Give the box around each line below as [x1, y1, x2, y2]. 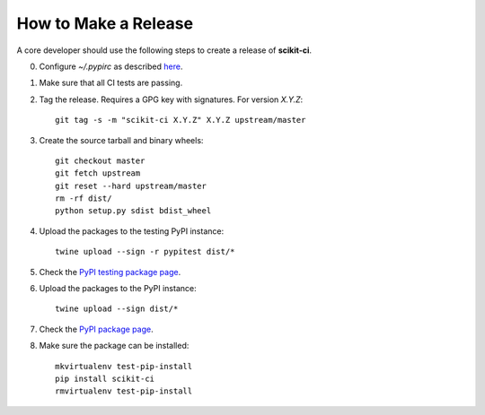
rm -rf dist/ [55, 194, 112, 203]
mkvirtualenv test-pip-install [55, 361, 193, 371]
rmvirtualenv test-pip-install [55, 386, 193, 396]
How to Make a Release [16, 13, 193, 33]
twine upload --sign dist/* [55, 304, 179, 314]
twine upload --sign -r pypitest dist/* [55, 246, 235, 257]
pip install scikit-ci [55, 373, 155, 384]
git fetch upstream [55, 169, 141, 178]
